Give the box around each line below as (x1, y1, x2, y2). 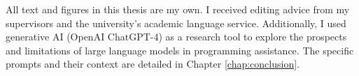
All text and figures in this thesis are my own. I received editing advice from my (6, 2, 350, 16)
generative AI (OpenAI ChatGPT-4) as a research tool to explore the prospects (6, 29, 347, 44)
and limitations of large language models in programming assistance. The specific (6, 43, 354, 57)
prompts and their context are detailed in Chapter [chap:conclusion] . (6, 56, 300, 71)
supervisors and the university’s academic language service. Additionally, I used (6, 15, 346, 30)
